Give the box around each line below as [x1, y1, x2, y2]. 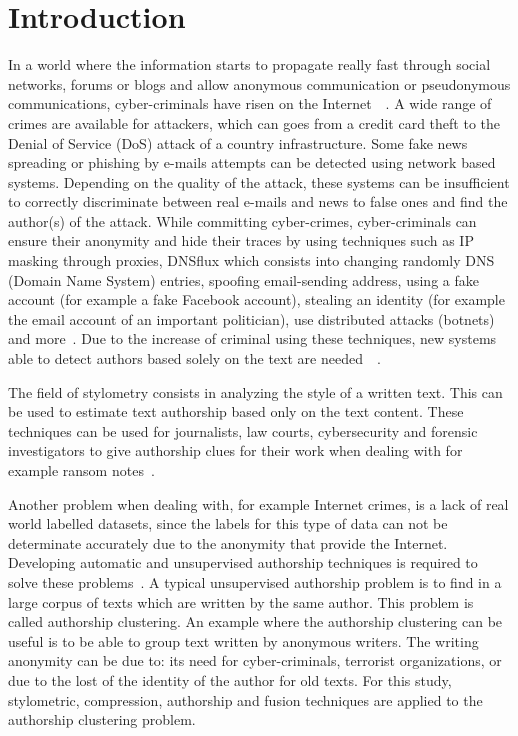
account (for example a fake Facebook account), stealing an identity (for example [8, 289, 505, 310]
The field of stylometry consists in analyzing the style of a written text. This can [8, 381, 503, 402]
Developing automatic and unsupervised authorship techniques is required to [8, 552, 478, 573]
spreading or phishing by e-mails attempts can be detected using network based [8, 152, 496, 173]
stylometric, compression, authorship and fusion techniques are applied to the [8, 689, 483, 710]
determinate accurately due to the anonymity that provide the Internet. [8, 532, 448, 553]
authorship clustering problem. [8, 709, 196, 730]
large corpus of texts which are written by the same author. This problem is [8, 591, 474, 612]
